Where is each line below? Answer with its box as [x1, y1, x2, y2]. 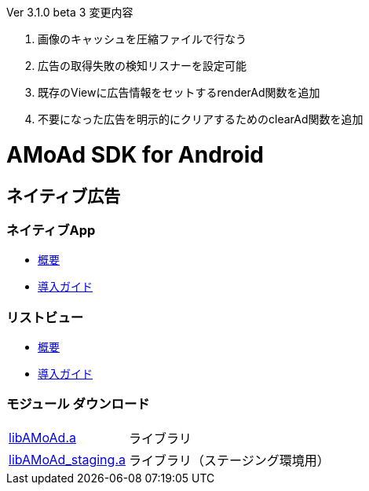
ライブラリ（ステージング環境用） [128, 452, 330, 468]
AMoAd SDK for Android [6, 141, 264, 168]
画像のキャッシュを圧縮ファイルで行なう [38, 32, 247, 46]
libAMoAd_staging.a [9, 451, 126, 467]
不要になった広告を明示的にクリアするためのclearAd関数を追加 [38, 112, 364, 126]
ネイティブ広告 [6, 185, 121, 206]
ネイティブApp [6, 222, 96, 238]
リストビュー [6, 309, 84, 325]
